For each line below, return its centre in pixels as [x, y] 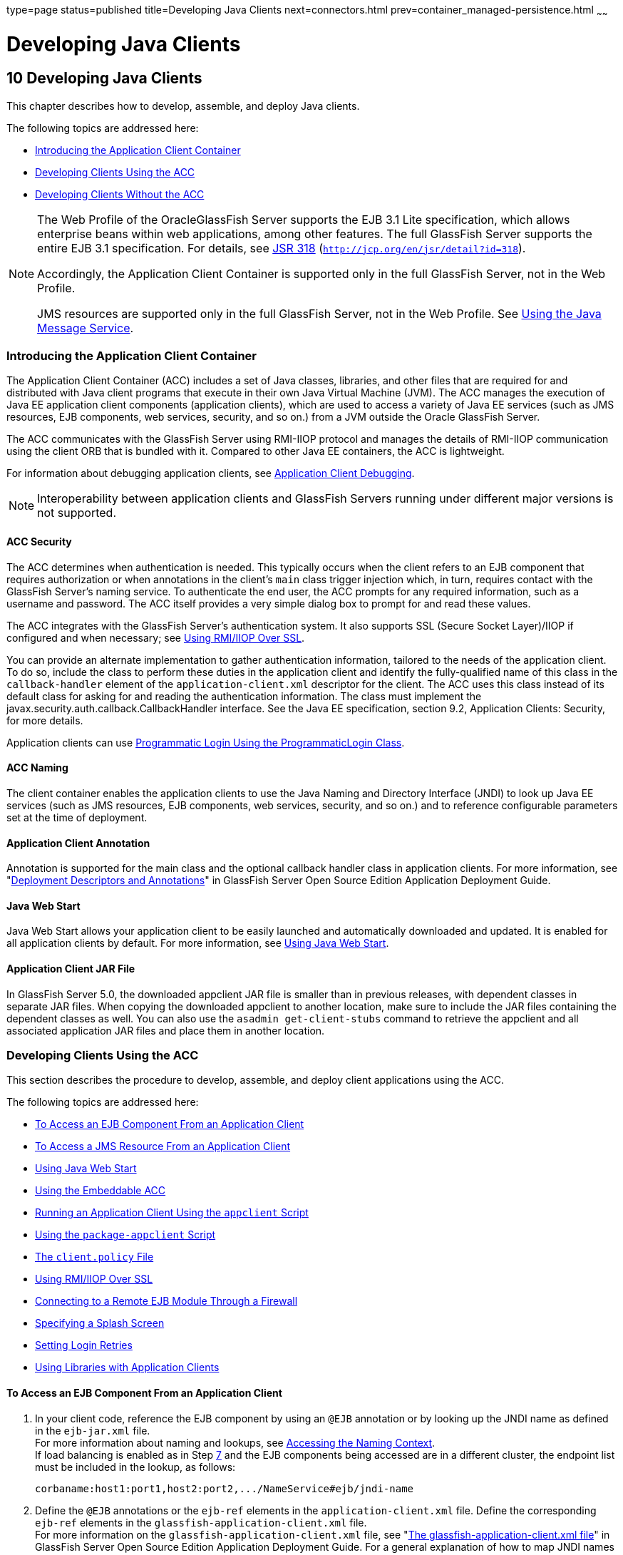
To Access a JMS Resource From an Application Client [163, 1146]
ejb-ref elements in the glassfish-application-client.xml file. [201, 1522]
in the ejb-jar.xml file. [93, 1430]
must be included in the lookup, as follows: [135, 1467]
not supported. [77, 513]
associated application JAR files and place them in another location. [166, 1030]
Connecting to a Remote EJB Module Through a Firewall [166, 1301]
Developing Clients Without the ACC [120, 194]
